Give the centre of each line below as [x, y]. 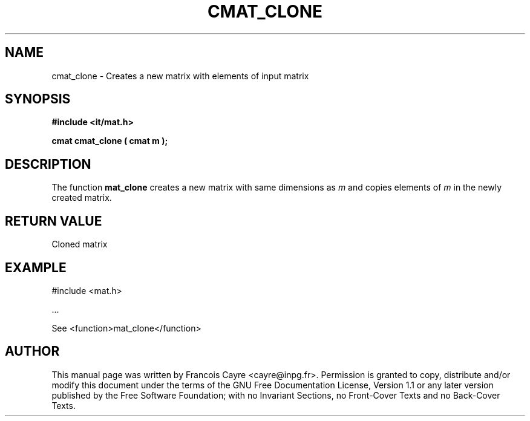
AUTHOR [32, 351]
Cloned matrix [80, 244]
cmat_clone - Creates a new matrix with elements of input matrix [180, 76]
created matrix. [82, 198]
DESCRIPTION [48, 164]
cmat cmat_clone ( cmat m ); [110, 141]
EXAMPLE [36, 267]
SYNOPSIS [38, 99]
